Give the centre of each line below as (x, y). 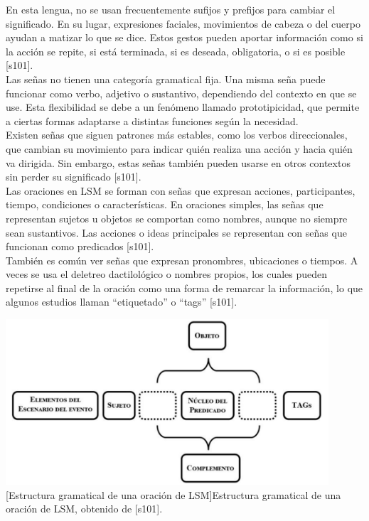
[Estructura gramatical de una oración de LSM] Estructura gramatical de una (173, 494)
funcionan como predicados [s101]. (80, 246)
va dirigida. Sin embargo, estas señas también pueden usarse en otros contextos (178, 162)
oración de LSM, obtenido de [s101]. (84, 509)
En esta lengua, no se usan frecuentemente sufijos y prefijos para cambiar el (171, 9)
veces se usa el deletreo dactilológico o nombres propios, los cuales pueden (167, 274)
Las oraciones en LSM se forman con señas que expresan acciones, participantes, (181, 190)
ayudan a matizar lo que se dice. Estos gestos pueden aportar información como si (184, 37)
